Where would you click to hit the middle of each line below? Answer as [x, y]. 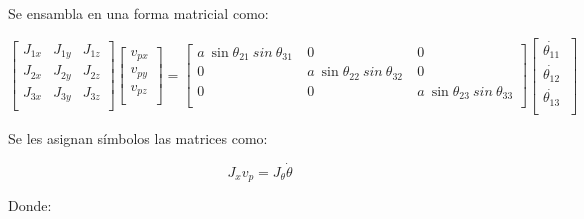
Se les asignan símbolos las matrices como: [138, 137]
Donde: [30, 205]
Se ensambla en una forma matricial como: [138, 13]
